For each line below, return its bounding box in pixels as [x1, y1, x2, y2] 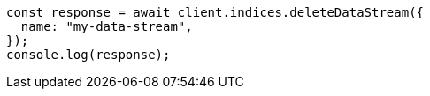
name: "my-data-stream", [20, 19, 193, 33]
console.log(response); [6, 48, 171, 62]
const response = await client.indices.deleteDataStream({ [6, 5, 425, 19]
